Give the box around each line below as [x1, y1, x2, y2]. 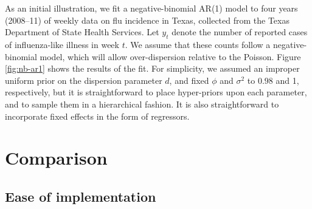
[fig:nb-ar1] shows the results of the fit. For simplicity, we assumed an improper [5, 62, 300, 75]
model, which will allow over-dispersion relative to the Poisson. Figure [40, 50, 301, 63]
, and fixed [169, 74, 209, 86]
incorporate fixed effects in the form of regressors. [5, 109, 190, 122]
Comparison [5, 145, 108, 170]
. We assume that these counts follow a [125, 38, 271, 50]
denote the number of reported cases [172, 26, 308, 38]
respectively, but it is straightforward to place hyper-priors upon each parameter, [5, 86, 307, 98]
